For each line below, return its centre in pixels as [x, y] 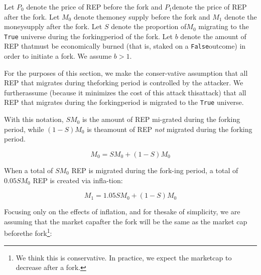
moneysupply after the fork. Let [53, 26]
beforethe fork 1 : [28, 232]
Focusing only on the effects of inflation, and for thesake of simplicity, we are [122, 212]
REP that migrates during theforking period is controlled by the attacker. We [124, 83]
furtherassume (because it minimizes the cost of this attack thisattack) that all [125, 92]
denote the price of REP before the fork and [94, 7]
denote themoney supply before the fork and [142, 16]
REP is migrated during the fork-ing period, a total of [155, 170]
